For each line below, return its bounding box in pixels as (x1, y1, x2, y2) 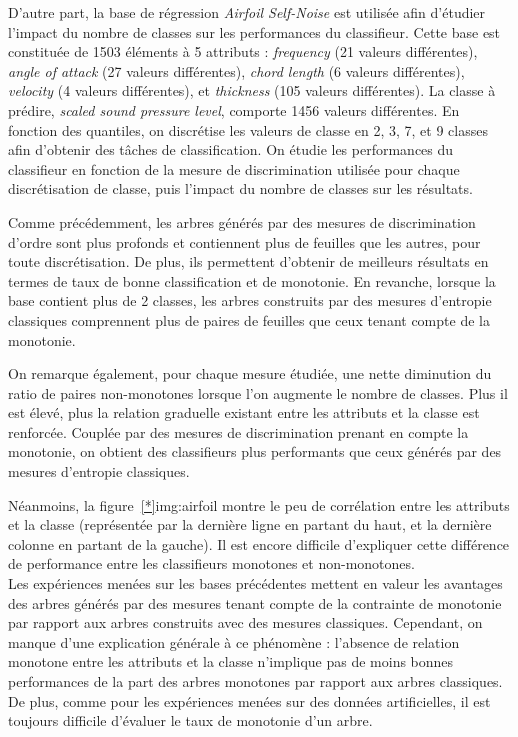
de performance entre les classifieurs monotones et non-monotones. (8, 553, 415, 574)
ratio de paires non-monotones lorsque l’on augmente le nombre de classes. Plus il (8, 382, 508, 403)
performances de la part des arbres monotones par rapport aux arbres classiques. (8, 671, 503, 691)
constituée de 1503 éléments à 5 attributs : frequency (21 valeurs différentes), (8, 41, 478, 62)
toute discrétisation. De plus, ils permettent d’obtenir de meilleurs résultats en (8, 251, 489, 272)
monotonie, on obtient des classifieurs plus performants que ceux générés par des (8, 441, 502, 462)
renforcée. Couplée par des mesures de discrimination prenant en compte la (8, 421, 469, 442)
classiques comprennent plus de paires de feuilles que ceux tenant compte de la (8, 309, 490, 330)
